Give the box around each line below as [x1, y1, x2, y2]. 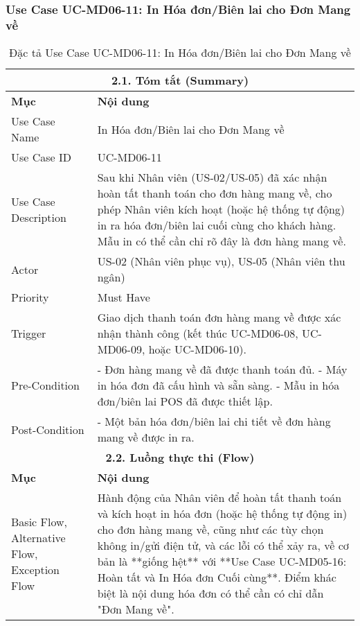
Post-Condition [11, 421, 84, 437]
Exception [11, 561, 60, 577]
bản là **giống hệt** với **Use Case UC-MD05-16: [97, 553, 347, 570]
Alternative [11, 529, 66, 546]
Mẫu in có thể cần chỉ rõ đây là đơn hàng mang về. [97, 233, 346, 250]
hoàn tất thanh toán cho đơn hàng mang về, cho [97, 185, 332, 202]
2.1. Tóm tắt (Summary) [111, 72, 249, 89]
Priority [11, 289, 49, 306]
